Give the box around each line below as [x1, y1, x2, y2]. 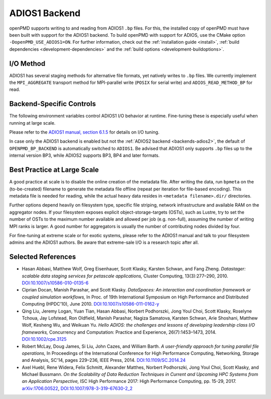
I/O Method [9, 59, 46, 68]
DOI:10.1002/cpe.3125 [22, 336, 67, 342]
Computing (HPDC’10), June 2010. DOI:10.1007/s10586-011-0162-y [22, 301, 160, 307]
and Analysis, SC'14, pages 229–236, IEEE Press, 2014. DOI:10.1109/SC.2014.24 [22, 357, 186, 363]
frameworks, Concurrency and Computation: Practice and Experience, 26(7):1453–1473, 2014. [22, 329, 217, 335]
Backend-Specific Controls [9, 99, 96, 108]
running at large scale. [9, 120, 56, 126]
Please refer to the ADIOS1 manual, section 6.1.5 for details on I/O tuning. [9, 129, 160, 135]
